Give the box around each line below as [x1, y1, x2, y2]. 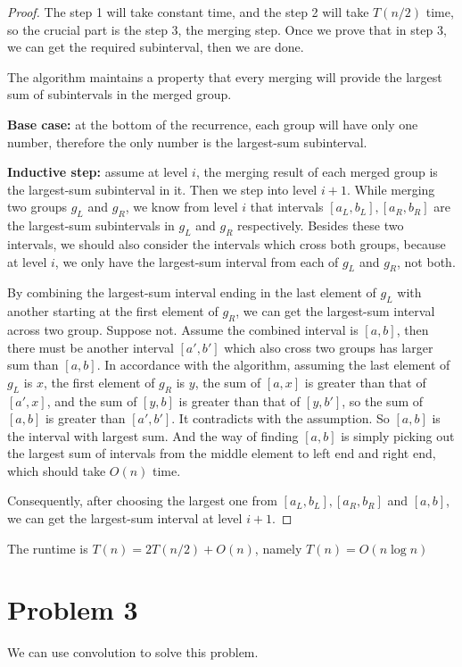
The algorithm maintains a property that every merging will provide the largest [7, 67, 442, 86]
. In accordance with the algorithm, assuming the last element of [96, 355, 450, 374]
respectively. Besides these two [237, 216, 404, 235]
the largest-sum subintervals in [7, 216, 175, 235]
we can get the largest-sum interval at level [7, 509, 243, 528]
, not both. [397, 252, 456, 271]
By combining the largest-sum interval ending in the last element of [7, 283, 376, 302]
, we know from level [125, 197, 238, 216]
